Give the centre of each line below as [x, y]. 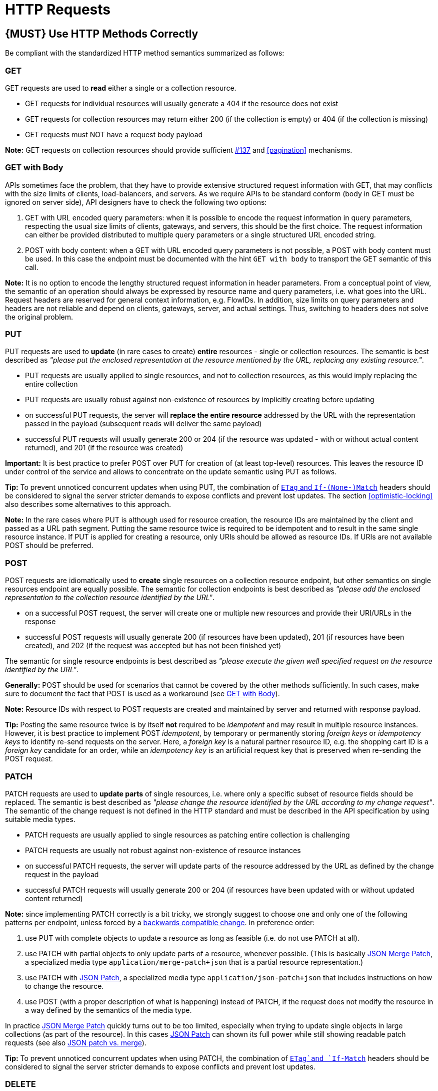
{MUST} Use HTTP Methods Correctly [102, 34]
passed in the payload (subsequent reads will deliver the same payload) [143, 424]
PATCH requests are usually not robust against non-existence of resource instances [163, 850]
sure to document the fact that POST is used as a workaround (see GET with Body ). [142, 694]
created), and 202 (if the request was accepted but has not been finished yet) [153, 646]
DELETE [20, 1084]
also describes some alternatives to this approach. [88, 504]
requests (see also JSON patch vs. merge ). [76, 1042]
